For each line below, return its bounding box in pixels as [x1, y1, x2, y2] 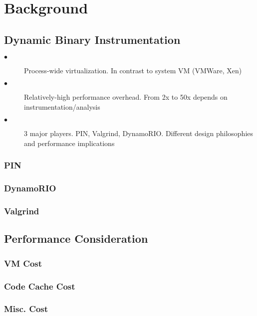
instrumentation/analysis [24, 101, 100, 112]
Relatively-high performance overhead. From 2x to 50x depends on [24, 92, 228, 102]
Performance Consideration [4, 231, 148, 246]
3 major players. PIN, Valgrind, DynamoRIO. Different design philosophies [24, 128, 254, 139]
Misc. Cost [4, 303, 48, 315]
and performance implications [24, 138, 115, 148]
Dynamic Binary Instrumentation [4, 31, 181, 47]
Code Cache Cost [4, 280, 75, 292]
